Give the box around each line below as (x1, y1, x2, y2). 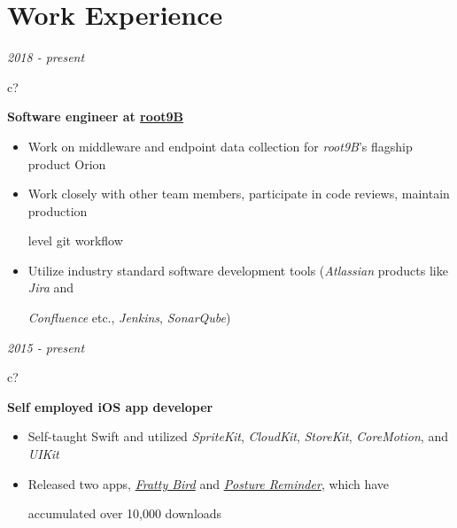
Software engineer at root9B (7, 107, 184, 126)
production (27, 201, 88, 220)
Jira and (27, 278, 74, 297)
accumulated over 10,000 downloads (27, 504, 222, 523)
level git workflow (27, 231, 123, 250)
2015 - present (7, 338, 85, 356)
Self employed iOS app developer (7, 397, 213, 415)
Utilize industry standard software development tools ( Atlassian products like (27, 260, 448, 279)
